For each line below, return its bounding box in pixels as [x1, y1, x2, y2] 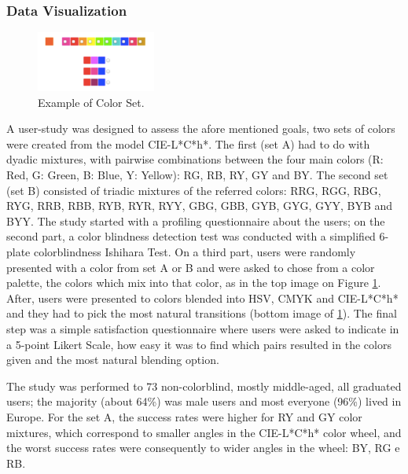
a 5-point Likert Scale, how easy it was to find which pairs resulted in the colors [6, 336, 391, 352]
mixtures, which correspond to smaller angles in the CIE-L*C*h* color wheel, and [6, 424, 402, 440]
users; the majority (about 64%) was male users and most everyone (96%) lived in [6, 393, 402, 410]
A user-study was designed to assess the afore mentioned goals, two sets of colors [6, 120, 395, 137]
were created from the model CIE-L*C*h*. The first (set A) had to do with [6, 135, 370, 152]
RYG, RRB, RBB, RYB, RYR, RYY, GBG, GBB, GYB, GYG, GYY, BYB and [6, 197, 393, 214]
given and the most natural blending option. [6, 351, 219, 368]
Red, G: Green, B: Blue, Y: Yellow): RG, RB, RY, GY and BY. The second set [6, 167, 388, 183]
